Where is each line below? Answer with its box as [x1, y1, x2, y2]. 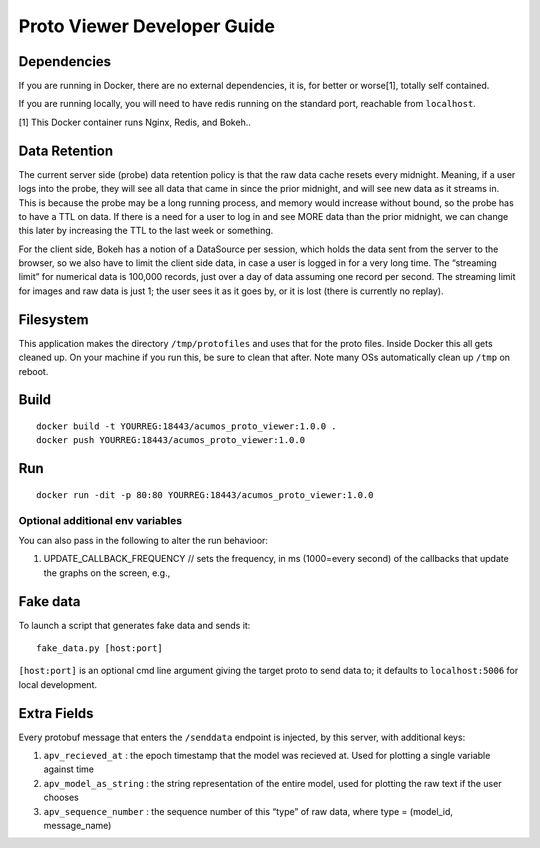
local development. [18, 678, 97, 690]
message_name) [43, 820, 112, 832]
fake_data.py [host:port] [36, 642, 164, 654]
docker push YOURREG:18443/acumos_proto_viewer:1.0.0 [36, 435, 305, 446]
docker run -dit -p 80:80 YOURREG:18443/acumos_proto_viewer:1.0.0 [36, 489, 374, 500]
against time [43, 763, 95, 775]
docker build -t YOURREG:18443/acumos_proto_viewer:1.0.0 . [36, 420, 337, 432]
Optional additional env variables [18, 513, 183, 527]
